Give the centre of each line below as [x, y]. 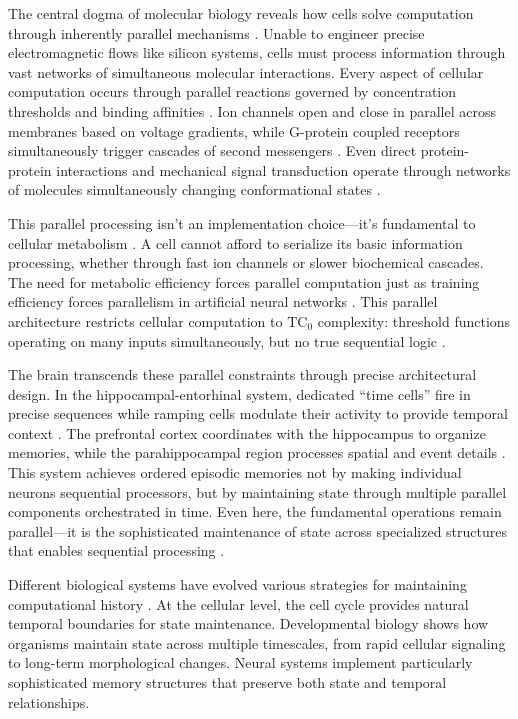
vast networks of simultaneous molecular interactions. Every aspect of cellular [246, 71]
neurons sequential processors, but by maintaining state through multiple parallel [257, 491]
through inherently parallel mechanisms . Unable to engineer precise [216, 32]
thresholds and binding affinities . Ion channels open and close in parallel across [252, 110]
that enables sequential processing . [116, 550]
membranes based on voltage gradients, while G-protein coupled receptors [234, 130]
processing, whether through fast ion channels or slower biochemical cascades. [246, 262]
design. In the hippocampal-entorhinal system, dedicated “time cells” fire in [239, 393]
